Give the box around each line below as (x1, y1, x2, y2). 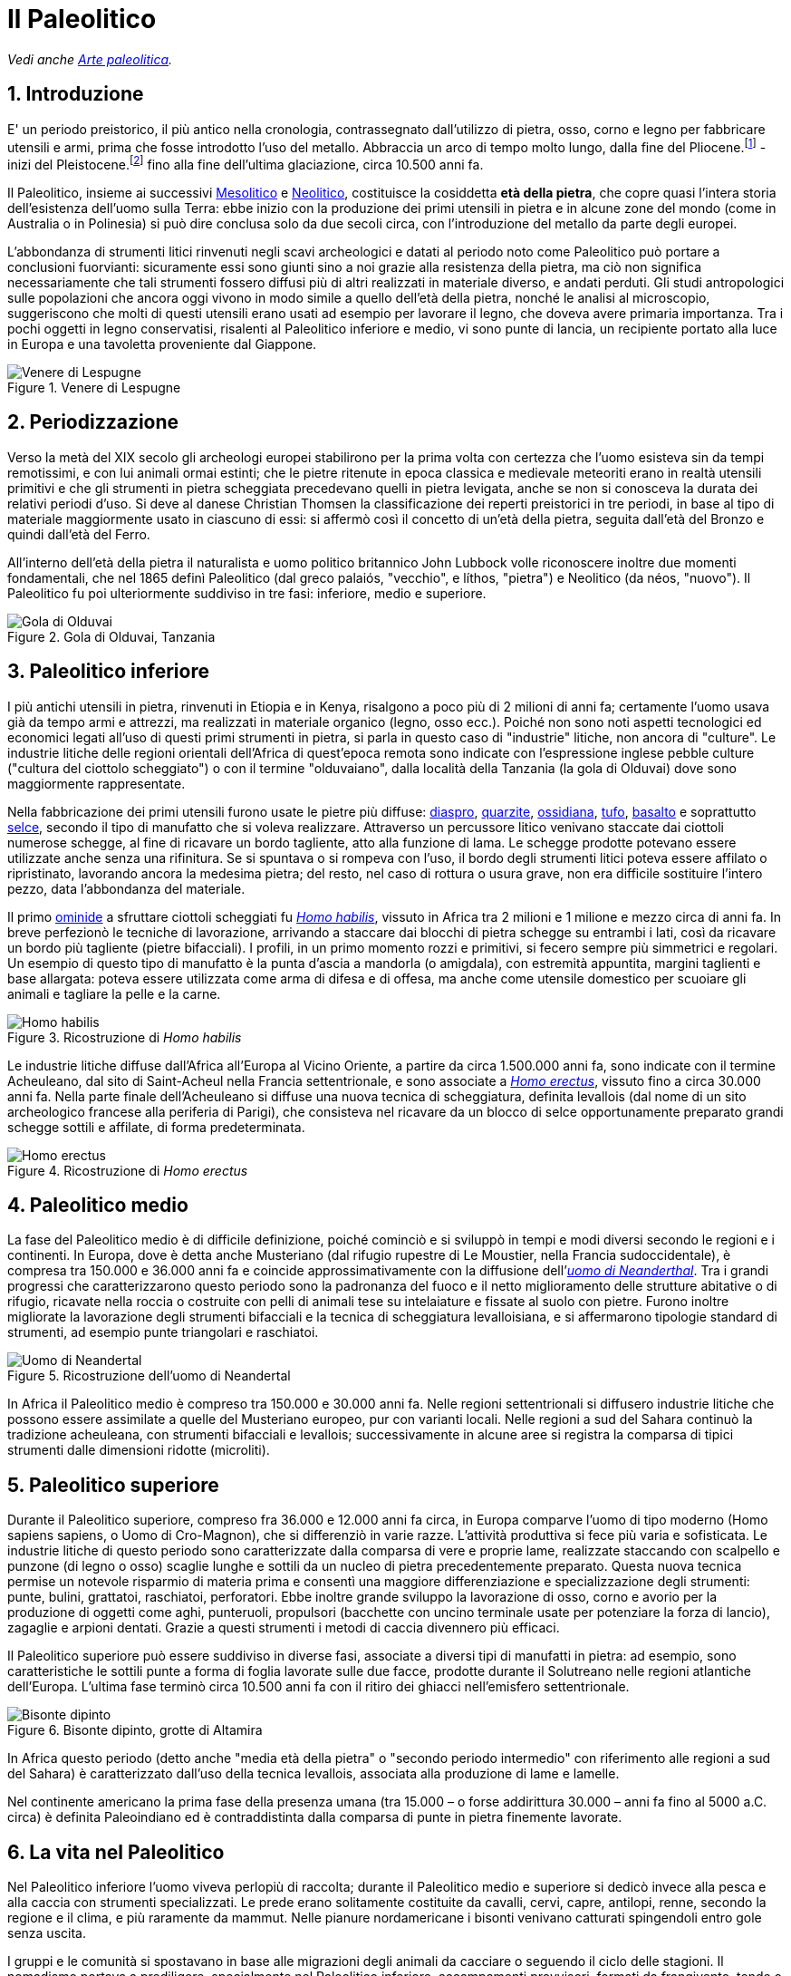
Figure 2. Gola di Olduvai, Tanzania (7, 628, 216, 644)
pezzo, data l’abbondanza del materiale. (7, 880, 246, 896)
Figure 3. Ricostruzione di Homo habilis (7, 1029, 242, 1045)
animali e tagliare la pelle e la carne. (7, 985, 221, 1002)
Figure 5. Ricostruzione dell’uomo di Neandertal (7, 1368, 291, 1384)
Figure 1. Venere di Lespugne (7, 379, 181, 395)
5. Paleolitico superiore (7, 1473, 219, 1497)
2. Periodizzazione (7, 411, 179, 434)
